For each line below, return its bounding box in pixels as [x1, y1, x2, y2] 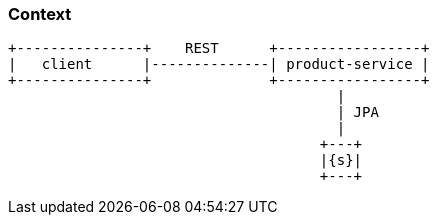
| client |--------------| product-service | [8, 56, 430, 73]
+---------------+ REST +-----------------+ [8, 40, 430, 57]
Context [8, 4, 72, 24]
